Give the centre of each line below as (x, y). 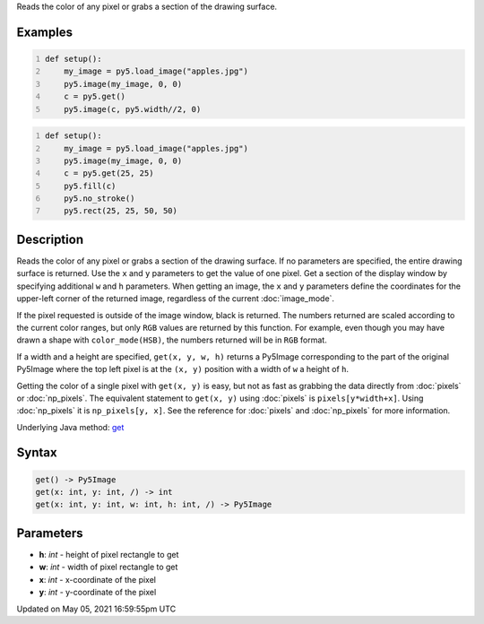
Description (50, 239)
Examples (45, 32)
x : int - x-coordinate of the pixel (98, 579)
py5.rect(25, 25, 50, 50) (121, 211)
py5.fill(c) (90, 186)
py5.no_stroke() (99, 199)
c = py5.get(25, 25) (109, 173)
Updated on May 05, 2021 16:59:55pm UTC (96, 609)
